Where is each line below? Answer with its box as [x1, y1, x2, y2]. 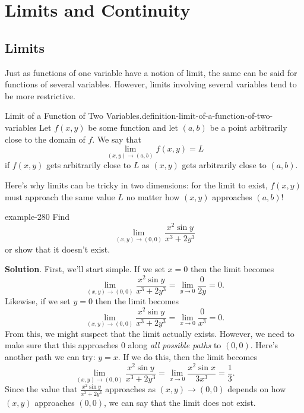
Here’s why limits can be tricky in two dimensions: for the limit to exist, [5, 178, 268, 191]
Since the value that [5, 383, 78, 395]
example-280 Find [5, 210, 70, 223]
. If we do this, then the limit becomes [118, 351, 257, 362]
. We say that [92, 133, 141, 145]
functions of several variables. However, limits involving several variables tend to [5, 78, 297, 90]
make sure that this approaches [5, 339, 119, 351]
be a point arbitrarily [210, 121, 287, 133]
